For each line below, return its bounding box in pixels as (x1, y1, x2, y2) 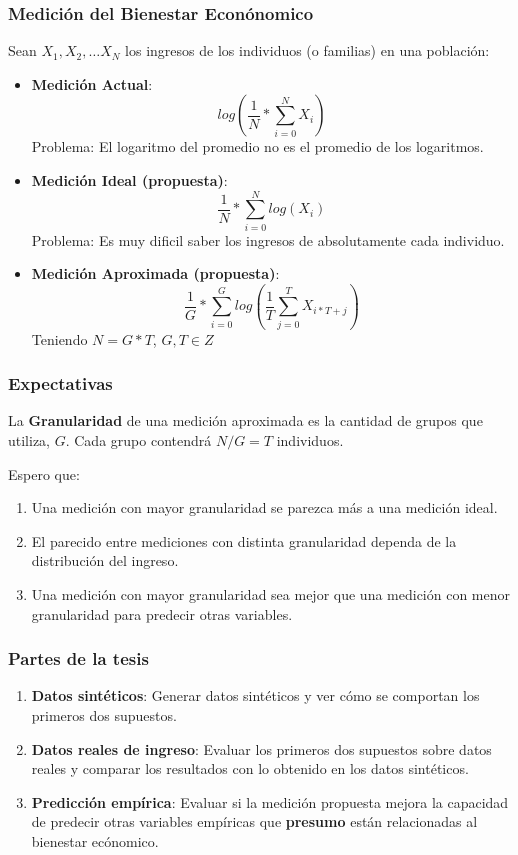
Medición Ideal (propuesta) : (31, 170, 228, 190)
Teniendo (31, 328, 88, 349)
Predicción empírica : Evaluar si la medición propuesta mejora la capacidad (31, 791, 509, 812)
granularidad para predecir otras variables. (31, 603, 293, 624)
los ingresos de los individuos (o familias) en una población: (125, 40, 490, 61)
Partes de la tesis (8, 646, 149, 671)
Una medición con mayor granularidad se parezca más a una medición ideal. (31, 497, 498, 518)
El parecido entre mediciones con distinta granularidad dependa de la (31, 530, 457, 551)
